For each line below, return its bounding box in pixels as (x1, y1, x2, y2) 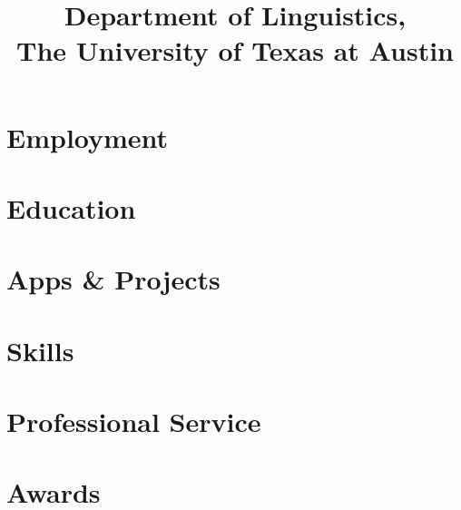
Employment (6, 118, 169, 155)
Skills (6, 331, 74, 368)
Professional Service (6, 403, 261, 440)
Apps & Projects (6, 260, 221, 298)
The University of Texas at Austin (16, 32, 454, 69)
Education (6, 189, 136, 226)
